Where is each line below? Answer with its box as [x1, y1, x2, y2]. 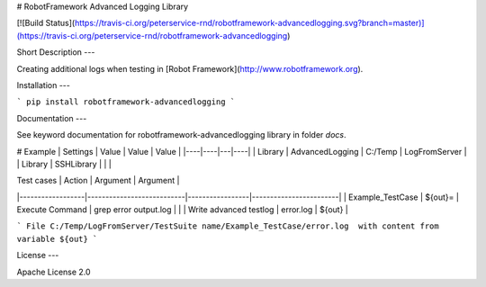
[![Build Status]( [16, 18, 76, 29]
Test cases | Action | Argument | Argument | [16, 175, 180, 186]
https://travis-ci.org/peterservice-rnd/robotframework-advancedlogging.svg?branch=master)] [74, 18, 425, 29]
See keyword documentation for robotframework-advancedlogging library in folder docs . [16, 130, 346, 140]
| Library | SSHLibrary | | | [16, 158, 112, 169]
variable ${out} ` [16, 234, 98, 244]
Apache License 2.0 [16, 266, 91, 277]
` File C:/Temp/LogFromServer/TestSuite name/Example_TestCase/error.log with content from [16, 221, 440, 231]
